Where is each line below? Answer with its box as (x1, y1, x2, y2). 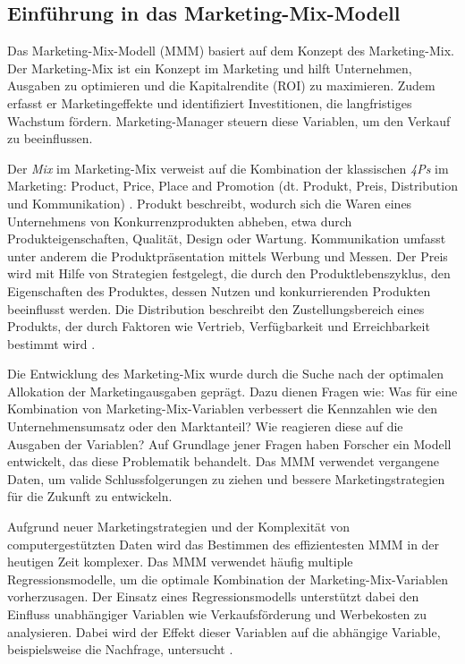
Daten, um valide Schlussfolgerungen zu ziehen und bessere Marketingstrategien (7, 469, 445, 488)
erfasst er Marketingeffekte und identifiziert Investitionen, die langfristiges (7, 93, 412, 112)
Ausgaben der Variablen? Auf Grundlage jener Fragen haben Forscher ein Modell (7, 434, 452, 453)
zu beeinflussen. (7, 129, 93, 148)
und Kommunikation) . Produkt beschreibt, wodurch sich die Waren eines (7, 193, 412, 212)
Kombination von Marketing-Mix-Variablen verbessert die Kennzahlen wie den (7, 399, 438, 418)
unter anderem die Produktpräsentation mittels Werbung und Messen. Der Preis (7, 246, 448, 265)
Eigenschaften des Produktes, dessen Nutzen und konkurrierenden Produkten (7, 281, 431, 300)
